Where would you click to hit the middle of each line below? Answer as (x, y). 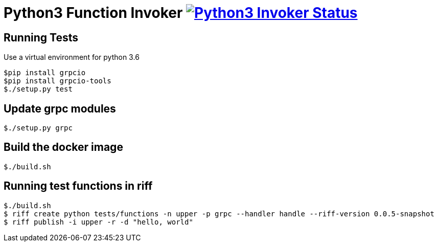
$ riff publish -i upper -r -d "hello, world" (98, 222)
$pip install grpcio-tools (57, 81)
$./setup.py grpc (38, 128)
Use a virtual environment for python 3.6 (72, 57)
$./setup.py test (38, 89)
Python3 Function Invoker (93, 13)
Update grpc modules (60, 108)
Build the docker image (63, 147)
